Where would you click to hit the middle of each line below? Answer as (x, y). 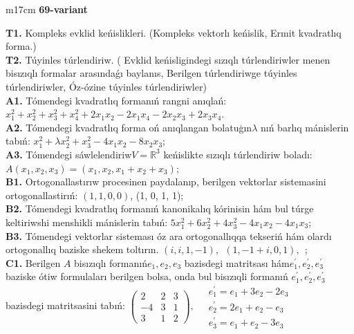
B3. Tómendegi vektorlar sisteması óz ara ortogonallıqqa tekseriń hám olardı (169, 235)
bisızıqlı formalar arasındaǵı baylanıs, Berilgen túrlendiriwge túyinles (151, 73)
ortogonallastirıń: (42, 195)
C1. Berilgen (33, 262)
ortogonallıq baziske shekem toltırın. (82, 249)
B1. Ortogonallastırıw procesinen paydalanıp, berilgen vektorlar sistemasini (166, 182)
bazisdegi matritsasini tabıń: (65, 305)
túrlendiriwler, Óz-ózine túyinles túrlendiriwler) (106, 86)
